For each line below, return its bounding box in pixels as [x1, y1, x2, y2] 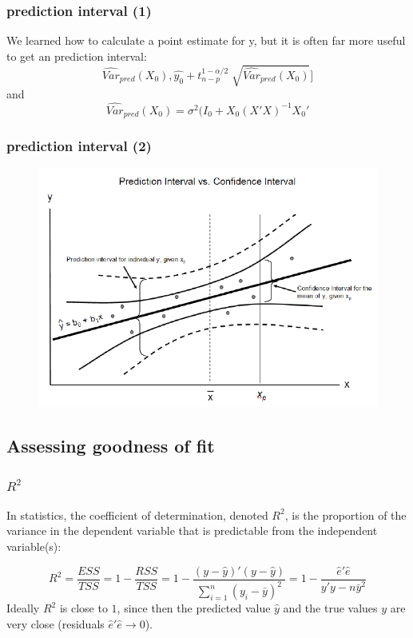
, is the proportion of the [284, 506, 407, 523]
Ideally [6, 600, 40, 616]
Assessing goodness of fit [6, 433, 215, 458]
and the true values [283, 600, 378, 616]
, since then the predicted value [117, 600, 271, 616]
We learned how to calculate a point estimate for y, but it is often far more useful [6, 32, 406, 49]
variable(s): [6, 538, 62, 555]
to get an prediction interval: [6, 47, 147, 64]
